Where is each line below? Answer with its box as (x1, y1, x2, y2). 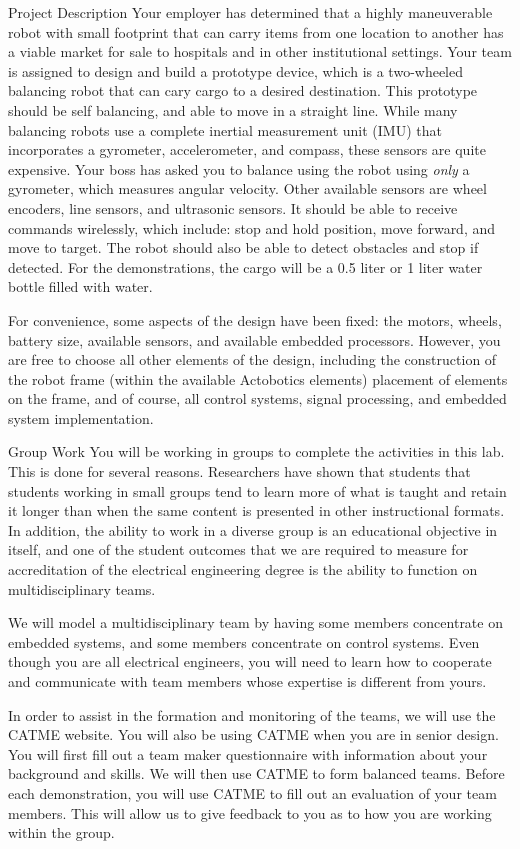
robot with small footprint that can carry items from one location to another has (8, 21, 504, 42)
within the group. (8, 822, 115, 843)
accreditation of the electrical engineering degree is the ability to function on (8, 559, 478, 580)
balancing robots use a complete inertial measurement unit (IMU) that (8, 119, 442, 140)
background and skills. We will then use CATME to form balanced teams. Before (8, 763, 505, 784)
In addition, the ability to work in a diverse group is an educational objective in (8, 519, 498, 540)
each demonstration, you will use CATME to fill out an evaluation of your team (8, 782, 497, 803)
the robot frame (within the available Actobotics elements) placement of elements (8, 368, 508, 389)
